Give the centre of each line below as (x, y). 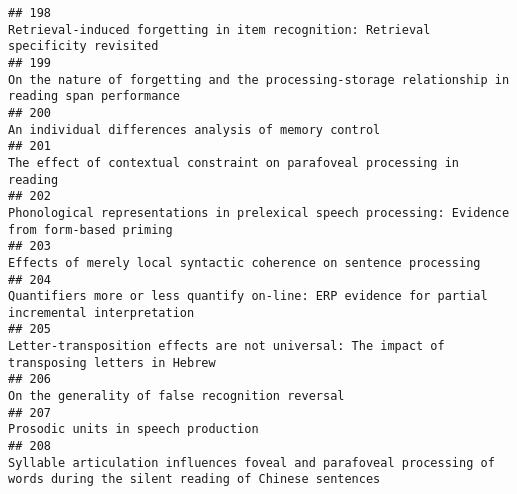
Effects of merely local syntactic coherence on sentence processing (244, 262)
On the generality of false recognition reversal (176, 396)
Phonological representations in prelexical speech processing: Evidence (259, 212)
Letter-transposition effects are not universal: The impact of (226, 346)
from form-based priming (90, 229)
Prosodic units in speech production (133, 429)
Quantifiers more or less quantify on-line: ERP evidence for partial (248, 296)
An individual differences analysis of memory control (194, 129)
